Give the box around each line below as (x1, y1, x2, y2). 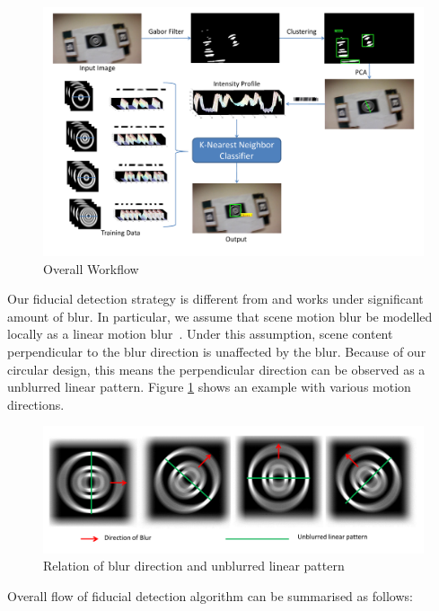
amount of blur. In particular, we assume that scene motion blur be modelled (7, 306, 433, 325)
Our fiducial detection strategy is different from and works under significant (7, 289, 424, 308)
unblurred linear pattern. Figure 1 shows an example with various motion (7, 377, 411, 396)
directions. (7, 394, 65, 413)
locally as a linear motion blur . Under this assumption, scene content (7, 324, 393, 343)
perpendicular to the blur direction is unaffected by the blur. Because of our (7, 341, 426, 360)
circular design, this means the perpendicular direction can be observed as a (7, 359, 426, 378)
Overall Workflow (43, 259, 139, 278)
